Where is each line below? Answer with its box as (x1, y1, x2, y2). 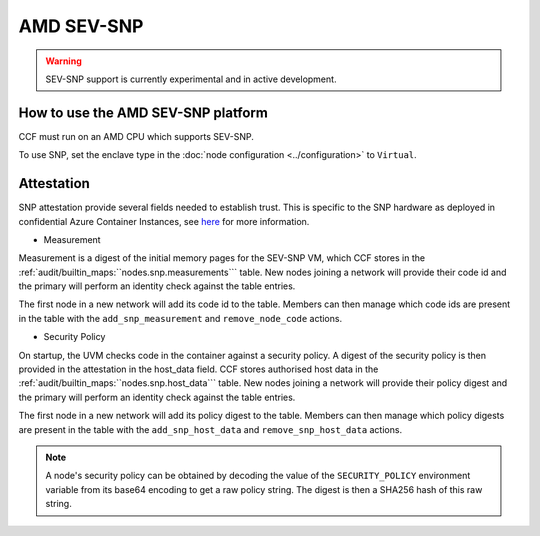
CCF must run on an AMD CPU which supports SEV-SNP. (18, 130, 255, 142)
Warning (45, 55, 82, 67)
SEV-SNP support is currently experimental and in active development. (45, 73, 337, 85)
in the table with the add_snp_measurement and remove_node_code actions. (18, 312, 343, 324)
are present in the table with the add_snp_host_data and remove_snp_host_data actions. (18, 423, 403, 435)
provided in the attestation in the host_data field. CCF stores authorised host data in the (18, 363, 379, 375)
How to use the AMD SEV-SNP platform (18, 104, 269, 121)
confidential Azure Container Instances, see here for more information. (18, 215, 310, 227)
